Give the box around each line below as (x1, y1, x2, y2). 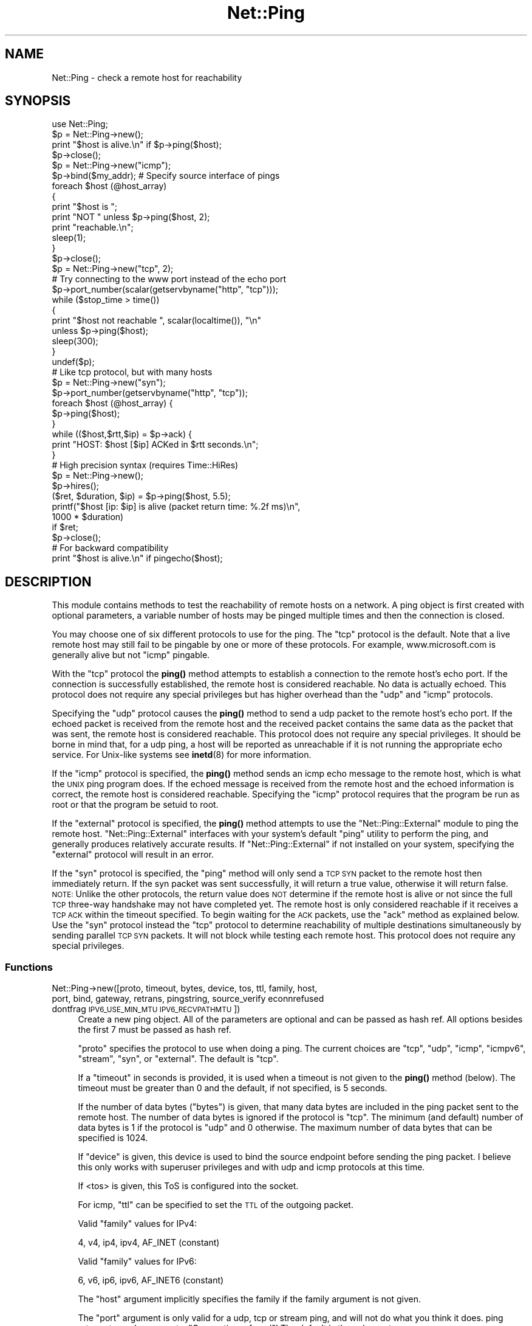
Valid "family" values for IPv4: (78, 1218, 197, 1229)
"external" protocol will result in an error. (52, 849, 214, 860)
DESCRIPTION (5, 574, 92, 589)
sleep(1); (52, 232, 86, 243)
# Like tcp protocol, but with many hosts (52, 367, 213, 378)
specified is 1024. (78, 1133, 148, 1144)
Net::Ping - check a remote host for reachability (52, 72, 242, 83)
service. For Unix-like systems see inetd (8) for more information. (52, 749, 312, 760)
